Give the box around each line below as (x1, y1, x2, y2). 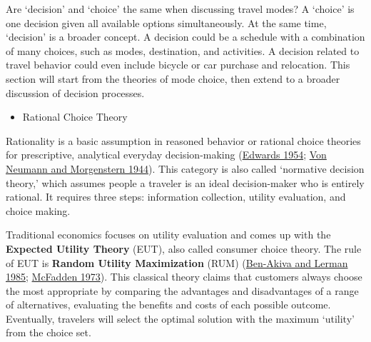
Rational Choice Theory (22, 109, 128, 124)
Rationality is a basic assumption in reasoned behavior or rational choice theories (6, 133, 361, 148)
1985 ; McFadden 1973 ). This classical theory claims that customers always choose (6, 269, 362, 284)
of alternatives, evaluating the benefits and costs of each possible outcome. (6, 297, 331, 312)
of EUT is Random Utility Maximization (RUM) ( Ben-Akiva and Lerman (6, 255, 348, 270)
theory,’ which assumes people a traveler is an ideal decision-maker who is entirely (6, 175, 365, 190)
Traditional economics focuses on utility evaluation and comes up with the (6, 227, 331, 242)
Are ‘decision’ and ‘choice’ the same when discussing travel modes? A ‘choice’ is (6, 1, 355, 16)
